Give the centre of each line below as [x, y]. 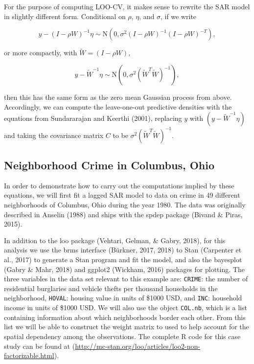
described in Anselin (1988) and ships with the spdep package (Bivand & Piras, [123, 214]
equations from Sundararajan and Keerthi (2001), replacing [93, 118]
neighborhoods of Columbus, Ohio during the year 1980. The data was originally [125, 205]
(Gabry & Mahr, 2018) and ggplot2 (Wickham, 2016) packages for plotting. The [124, 269]
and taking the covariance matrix [54, 135]
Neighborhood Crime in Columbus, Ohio [109, 165]
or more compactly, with [41, 53]
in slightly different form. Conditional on [65, 16]
